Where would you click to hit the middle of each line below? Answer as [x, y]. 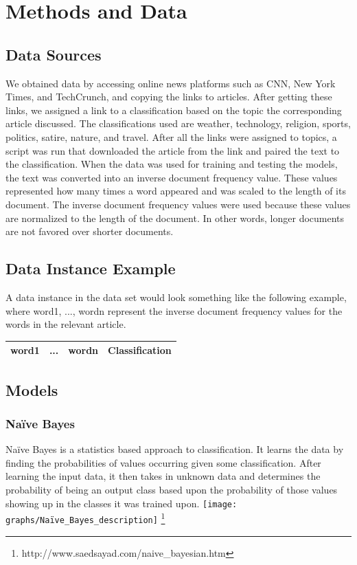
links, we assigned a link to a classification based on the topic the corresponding [174, 110]
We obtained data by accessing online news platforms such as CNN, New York [171, 83]
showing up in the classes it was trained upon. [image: [122, 503]
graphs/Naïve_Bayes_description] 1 [85, 518]
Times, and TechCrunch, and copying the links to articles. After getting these [169, 97]
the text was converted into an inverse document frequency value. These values [172, 177]
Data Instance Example [91, 268]
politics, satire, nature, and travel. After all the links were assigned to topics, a [171, 136]
